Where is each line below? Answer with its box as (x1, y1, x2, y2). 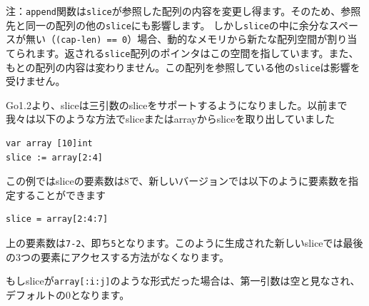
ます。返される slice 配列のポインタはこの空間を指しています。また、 (35, 45, 359, 60)
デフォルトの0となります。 (6, 287, 130, 302)
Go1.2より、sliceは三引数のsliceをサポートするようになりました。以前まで (6, 97, 348, 112)
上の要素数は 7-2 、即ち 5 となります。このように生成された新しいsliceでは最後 (6, 235, 363, 250)
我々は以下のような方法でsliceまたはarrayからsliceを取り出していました (6, 111, 335, 126)
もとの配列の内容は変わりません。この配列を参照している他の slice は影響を (6, 59, 360, 74)
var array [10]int (6, 138, 93, 149)
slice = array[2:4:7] (6, 214, 108, 225)
